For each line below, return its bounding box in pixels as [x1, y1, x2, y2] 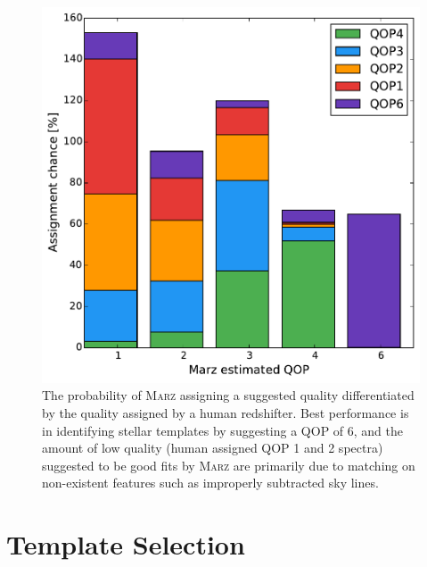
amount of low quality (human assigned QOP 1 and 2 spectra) [42, 438, 383, 457]
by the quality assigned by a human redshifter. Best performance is [42, 404, 409, 421]
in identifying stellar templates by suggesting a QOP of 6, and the [42, 421, 404, 439]
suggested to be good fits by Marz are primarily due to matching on [42, 455, 415, 474]
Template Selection [6, 526, 245, 563]
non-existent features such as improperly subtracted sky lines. [42, 473, 379, 492]
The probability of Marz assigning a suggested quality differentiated [42, 386, 415, 404]
